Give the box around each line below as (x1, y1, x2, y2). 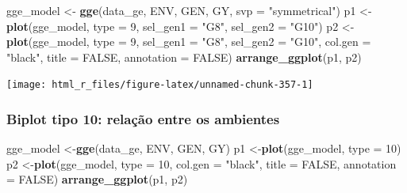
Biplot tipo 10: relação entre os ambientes (6, 108, 280, 128)
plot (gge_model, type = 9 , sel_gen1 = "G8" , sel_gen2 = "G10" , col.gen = (6, 33, 371, 50)
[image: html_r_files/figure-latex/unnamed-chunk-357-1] (6, 79, 313, 91)
